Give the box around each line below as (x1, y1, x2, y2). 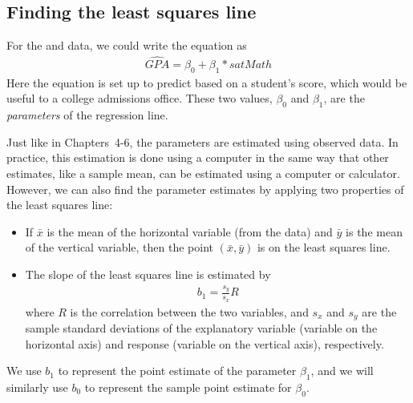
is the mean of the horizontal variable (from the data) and (47, 223, 333, 240)
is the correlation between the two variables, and (70, 303, 309, 320)
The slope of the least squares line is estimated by (25, 265, 271, 282)
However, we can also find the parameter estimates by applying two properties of (6, 180, 404, 197)
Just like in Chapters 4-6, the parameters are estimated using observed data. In (6, 133, 399, 150)
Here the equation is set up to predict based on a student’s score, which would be (6, 74, 407, 91)
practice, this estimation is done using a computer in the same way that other (6, 149, 389, 166)
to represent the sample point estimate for (84, 379, 292, 395)
